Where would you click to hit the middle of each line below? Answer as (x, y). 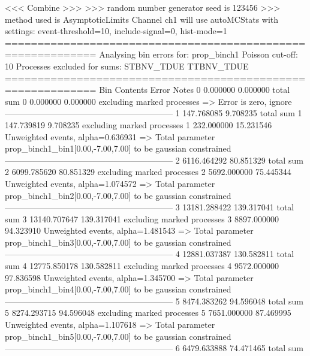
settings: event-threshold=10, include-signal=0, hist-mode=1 (116, 31)
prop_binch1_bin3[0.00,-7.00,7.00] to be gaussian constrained (118, 242)
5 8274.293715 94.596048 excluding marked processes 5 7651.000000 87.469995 (148, 313)
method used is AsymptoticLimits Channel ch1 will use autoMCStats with (142, 19)
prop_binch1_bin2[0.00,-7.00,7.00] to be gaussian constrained (118, 195)
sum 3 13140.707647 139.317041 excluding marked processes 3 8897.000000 (142, 218)
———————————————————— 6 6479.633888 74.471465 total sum (154, 348)
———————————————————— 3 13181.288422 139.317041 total (150, 207)
